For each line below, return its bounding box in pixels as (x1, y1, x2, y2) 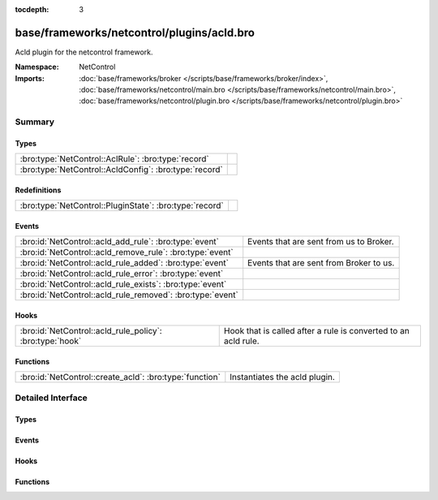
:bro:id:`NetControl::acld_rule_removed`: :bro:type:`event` (19, 289, 238, 300)
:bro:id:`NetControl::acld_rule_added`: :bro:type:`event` (19, 257, 229, 269)
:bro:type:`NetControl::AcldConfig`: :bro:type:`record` (19, 164, 223, 175)
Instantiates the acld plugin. (230, 372, 336, 383)
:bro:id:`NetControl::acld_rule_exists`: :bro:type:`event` (19, 278, 227, 290)
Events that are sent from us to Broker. (247, 236, 394, 248)
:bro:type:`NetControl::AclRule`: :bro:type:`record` (19, 153, 210, 165)
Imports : (15, 73, 45, 83)
